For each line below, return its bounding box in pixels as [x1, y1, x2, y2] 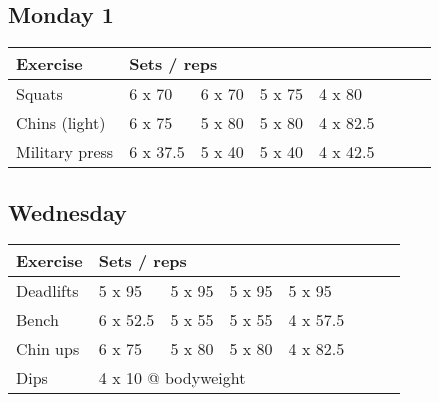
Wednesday [8, 196, 127, 227]
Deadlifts [16, 279, 79, 303]
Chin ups [16, 337, 80, 361]
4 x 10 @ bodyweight [98, 366, 246, 390]
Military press [16, 140, 114, 164]
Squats [16, 82, 63, 106]
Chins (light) [16, 111, 106, 135]
